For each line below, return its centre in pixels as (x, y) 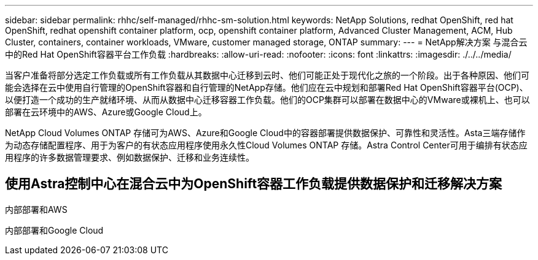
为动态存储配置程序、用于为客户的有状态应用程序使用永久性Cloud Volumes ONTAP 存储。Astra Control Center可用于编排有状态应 (266, 145)
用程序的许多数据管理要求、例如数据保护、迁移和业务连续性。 (130, 157)
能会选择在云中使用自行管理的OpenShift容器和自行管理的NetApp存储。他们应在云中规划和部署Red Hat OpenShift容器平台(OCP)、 (267, 87)
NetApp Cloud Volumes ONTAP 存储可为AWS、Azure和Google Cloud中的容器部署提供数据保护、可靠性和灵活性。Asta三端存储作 (265, 133)
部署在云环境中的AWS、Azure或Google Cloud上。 (106, 112)
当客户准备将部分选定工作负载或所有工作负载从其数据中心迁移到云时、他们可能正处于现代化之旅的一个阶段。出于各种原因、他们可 (267, 75)
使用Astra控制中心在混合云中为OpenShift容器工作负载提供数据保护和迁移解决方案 (254, 184)
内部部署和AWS (36, 209)
